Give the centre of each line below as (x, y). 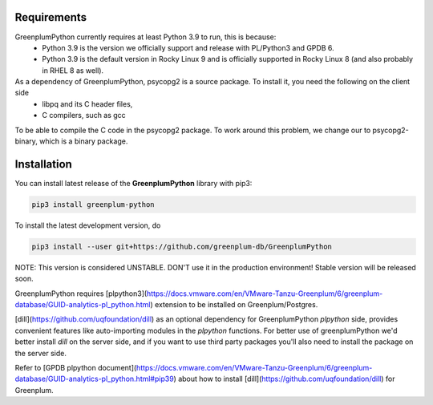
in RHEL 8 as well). (73, 70)
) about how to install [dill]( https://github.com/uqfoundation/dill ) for (284, 379)
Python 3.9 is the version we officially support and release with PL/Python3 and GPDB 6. (188, 47)
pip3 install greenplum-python (93, 204)
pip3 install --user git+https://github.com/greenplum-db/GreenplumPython (182, 246)
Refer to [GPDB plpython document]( (76, 368)
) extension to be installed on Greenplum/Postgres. (234, 305)
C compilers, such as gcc (84, 115)
